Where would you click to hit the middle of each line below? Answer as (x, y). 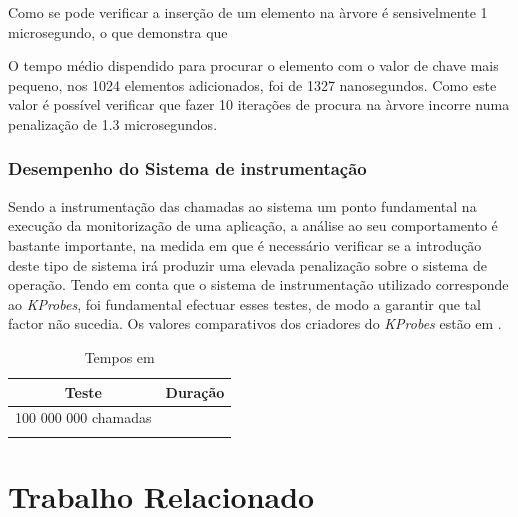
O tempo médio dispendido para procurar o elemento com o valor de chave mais (253, 65)
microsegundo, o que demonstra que (118, 31)
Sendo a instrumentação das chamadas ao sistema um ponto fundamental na (242, 205)
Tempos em (119, 356)
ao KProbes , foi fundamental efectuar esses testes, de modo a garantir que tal (244, 303)
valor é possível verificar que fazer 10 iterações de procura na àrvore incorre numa (259, 104)
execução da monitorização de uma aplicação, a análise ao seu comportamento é (253, 225)
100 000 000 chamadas (83, 417)
